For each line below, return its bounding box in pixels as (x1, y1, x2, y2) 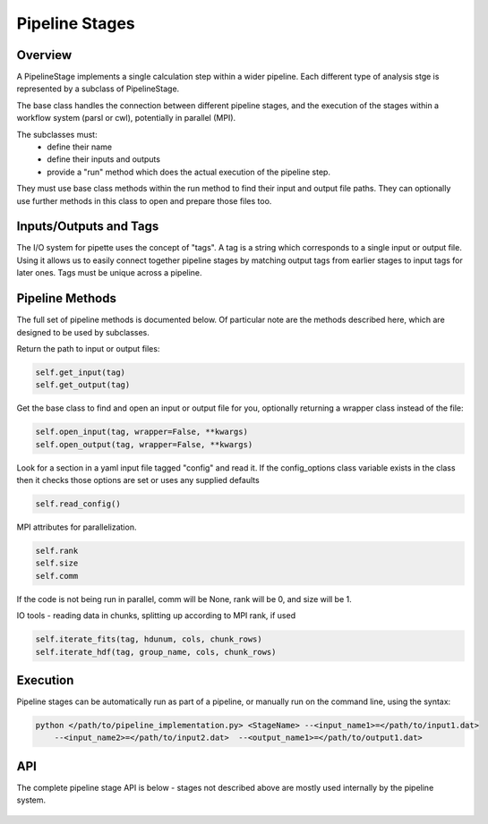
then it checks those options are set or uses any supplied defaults (16, 475, 260, 486)
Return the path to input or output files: (16, 343, 160, 353)
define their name (47, 141, 112, 152)
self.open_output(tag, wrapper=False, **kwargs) (35, 439, 253, 449)
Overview (16, 47, 73, 63)
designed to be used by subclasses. (16, 327, 150, 337)
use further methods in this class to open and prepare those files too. (16, 195, 272, 206)
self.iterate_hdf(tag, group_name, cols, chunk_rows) (35, 647, 277, 657)
